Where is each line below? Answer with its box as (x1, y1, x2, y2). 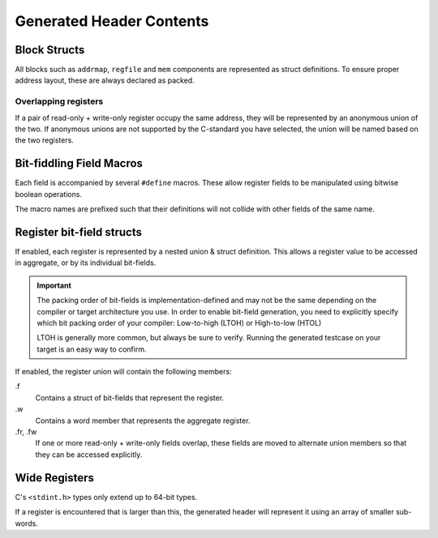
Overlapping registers (15, 96, 104, 107)
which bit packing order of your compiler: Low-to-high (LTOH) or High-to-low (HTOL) (36, 318, 322, 327)
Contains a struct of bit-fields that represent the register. (35, 393, 225, 403)
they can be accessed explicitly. (35, 450, 143, 459)
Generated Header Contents (15, 12, 209, 30)
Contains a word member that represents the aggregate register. (35, 416, 251, 425)
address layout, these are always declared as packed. (15, 75, 195, 85)
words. (15, 519, 38, 528)
